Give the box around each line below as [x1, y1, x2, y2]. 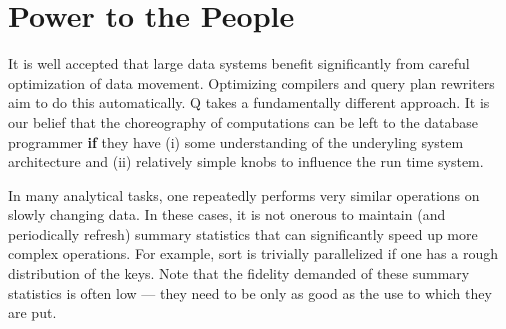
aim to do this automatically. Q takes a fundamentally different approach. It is [8, 92, 490, 113]
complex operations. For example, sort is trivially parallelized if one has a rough [8, 243, 498, 264]
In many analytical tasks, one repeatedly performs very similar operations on [8, 184, 480, 205]
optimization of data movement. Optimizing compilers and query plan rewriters [8, 72, 495, 93]
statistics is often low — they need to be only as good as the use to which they [8, 282, 492, 303]
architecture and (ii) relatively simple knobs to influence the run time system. [8, 151, 484, 172]
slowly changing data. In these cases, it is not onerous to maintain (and [8, 204, 446, 225]
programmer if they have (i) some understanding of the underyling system [8, 131, 464, 152]
